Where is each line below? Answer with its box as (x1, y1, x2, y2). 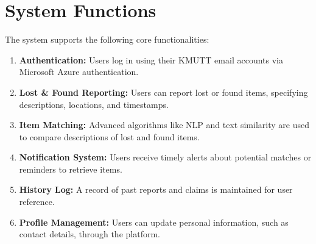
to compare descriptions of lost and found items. (19, 130, 200, 143)
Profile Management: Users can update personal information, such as (19, 215, 289, 228)
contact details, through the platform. (19, 228, 160, 240)
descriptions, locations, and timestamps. (19, 98, 169, 110)
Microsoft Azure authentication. (19, 65, 139, 78)
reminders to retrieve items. (19, 162, 122, 175)
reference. (19, 195, 55, 208)
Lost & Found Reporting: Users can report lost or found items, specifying (19, 85, 308, 98)
